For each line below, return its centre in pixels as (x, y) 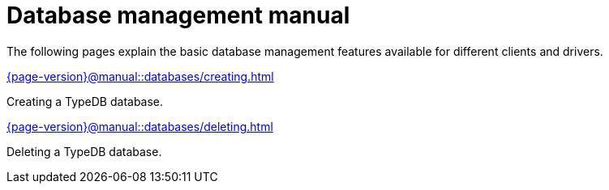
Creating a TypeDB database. (85, 101)
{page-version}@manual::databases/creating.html (140, 76)
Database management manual (178, 15)
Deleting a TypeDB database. (84, 151)
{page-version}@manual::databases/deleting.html (140, 126)
